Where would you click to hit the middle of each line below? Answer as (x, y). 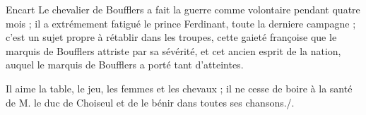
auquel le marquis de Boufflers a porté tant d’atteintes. (125, 65)
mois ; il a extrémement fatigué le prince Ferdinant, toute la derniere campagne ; (181, 23)
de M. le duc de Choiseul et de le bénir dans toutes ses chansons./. (150, 102)
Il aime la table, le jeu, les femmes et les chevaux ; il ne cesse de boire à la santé (179, 88)
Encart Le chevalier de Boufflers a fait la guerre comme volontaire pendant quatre (183, 9)
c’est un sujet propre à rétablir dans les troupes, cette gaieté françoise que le (171, 37)
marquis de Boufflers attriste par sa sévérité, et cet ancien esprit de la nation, (173, 50)
